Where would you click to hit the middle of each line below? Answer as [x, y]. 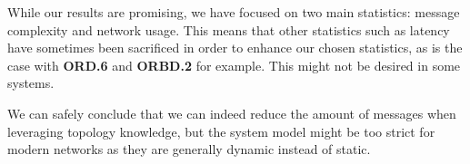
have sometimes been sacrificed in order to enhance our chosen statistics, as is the [235, 48]
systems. [31, 83]
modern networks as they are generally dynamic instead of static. [189, 149]
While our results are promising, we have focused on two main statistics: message [234, 12]
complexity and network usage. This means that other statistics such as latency [229, 29]
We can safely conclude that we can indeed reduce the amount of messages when [232, 113]
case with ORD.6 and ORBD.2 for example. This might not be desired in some [234, 65]
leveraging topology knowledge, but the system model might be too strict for [221, 131]
